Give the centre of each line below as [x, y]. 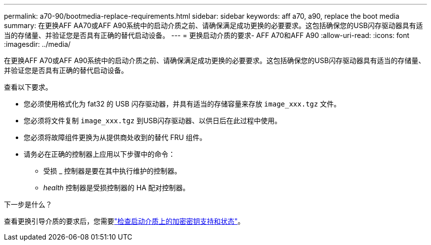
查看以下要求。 [28, 87]
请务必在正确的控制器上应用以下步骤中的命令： [99, 154]
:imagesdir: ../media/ [37, 44]
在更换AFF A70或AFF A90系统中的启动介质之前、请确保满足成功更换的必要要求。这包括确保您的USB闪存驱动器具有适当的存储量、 [215, 60]
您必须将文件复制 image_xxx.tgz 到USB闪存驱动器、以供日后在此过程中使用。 [153, 121]
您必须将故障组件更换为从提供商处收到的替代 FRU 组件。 [115, 137]
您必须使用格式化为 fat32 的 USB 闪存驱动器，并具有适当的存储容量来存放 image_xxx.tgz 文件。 [182, 104]
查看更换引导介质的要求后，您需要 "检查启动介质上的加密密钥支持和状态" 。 [124, 221]
